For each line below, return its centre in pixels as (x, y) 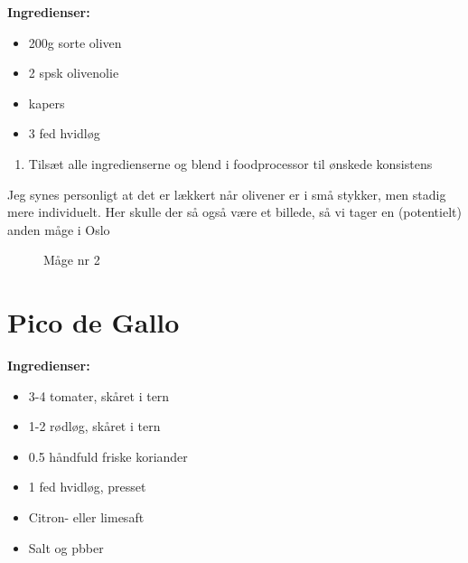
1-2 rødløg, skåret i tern (94, 426)
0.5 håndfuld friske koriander (108, 456)
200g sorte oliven (75, 42)
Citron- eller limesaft (86, 517)
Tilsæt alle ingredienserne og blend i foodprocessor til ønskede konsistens (230, 163)
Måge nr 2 (72, 260)
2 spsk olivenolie (74, 73)
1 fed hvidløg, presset (87, 487)
